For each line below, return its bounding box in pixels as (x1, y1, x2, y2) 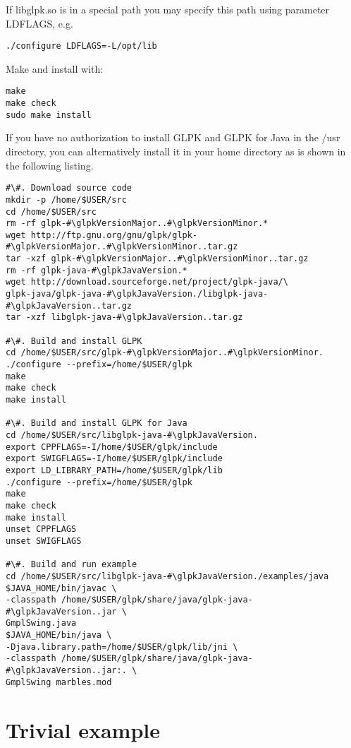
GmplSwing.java (6, 618, 77, 629)
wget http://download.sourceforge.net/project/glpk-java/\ (6, 277, 288, 287)
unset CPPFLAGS (6, 524, 77, 535)
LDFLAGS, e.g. (6, 16, 73, 30)
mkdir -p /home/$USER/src (6, 194, 127, 205)
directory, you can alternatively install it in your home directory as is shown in (6, 144, 346, 158)
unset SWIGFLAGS (6, 535, 82, 546)
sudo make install (6, 109, 92, 120)
